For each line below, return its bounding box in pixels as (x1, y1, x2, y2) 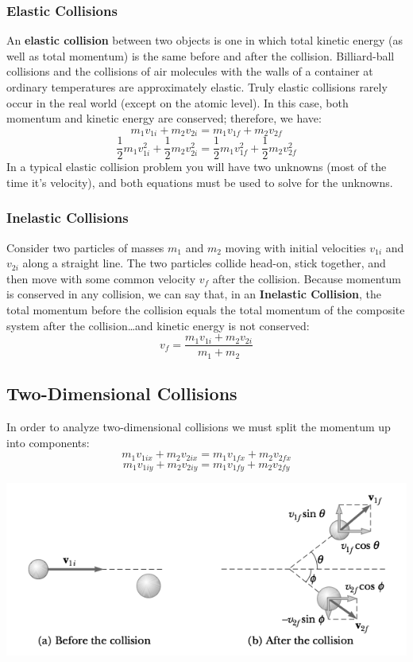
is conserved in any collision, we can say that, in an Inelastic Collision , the (6, 286, 382, 302)
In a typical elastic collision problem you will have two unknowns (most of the (6, 158, 387, 175)
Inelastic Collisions (6, 208, 129, 228)
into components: (6, 434, 90, 450)
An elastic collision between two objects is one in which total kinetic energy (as (6, 32, 403, 49)
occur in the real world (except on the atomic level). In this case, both (6, 94, 349, 111)
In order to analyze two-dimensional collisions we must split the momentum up (6, 418, 391, 434)
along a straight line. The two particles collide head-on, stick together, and (22, 255, 386, 271)
